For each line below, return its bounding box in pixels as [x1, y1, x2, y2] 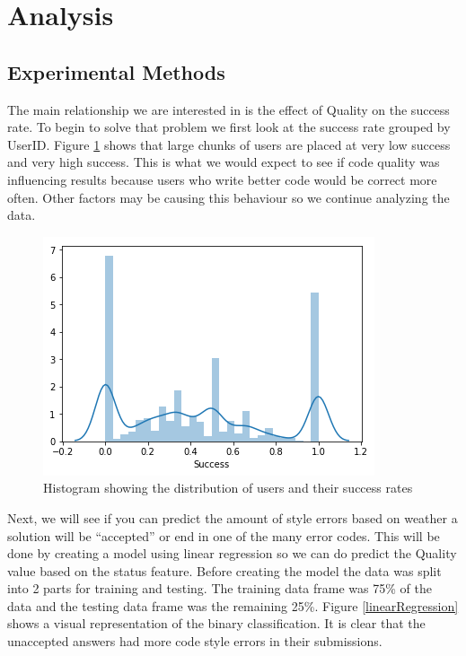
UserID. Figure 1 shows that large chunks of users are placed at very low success [7, 135, 451, 153]
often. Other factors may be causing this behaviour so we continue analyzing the [7, 188, 450, 206]
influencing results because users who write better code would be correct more [7, 170, 437, 188]
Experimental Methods [7, 57, 225, 85]
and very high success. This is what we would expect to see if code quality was [7, 153, 440, 171]
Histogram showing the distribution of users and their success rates [43, 478, 413, 497]
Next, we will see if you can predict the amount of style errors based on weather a [7, 508, 458, 527]
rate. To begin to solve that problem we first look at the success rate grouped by [7, 118, 451, 136]
